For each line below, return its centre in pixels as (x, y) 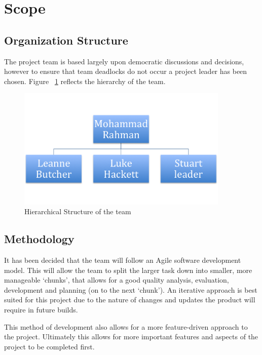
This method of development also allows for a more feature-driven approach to (126, 326)
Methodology (39, 239)
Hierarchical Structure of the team (78, 211)
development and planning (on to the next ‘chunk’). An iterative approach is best (131, 289)
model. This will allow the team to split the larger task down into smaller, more (128, 270)
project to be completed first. (49, 346)
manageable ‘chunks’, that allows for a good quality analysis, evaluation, (117, 280)
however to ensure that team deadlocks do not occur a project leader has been (126, 71)
